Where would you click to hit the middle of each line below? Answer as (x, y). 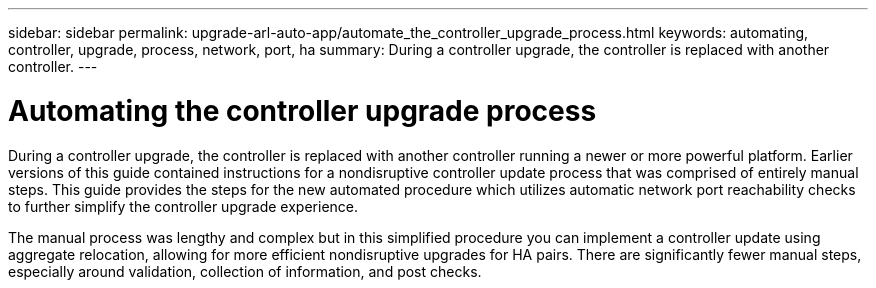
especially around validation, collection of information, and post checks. (245, 271)
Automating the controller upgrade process (302, 110)
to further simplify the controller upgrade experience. (183, 206)
